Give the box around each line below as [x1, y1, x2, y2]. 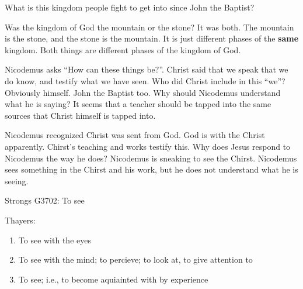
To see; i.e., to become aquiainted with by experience [18, 273, 208, 285]
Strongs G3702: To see [5, 194, 85, 207]
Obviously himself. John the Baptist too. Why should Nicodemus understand [5, 86, 281, 98]
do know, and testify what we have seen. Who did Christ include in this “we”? [5, 74, 285, 87]
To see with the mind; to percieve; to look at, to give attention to [18, 253, 253, 266]
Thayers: [5, 214, 36, 226]
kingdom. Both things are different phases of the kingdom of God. [5, 43, 241, 56]
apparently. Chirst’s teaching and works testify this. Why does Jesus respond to [5, 140, 291, 152]
